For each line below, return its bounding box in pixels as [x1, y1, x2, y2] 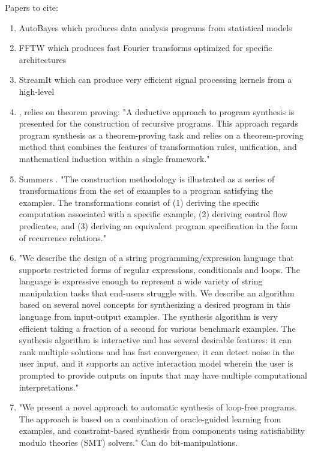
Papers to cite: [5, 1, 58, 13]
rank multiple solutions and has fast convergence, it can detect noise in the [19, 345, 295, 358]
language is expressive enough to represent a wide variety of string [19, 275, 263, 287]
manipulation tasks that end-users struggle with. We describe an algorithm [19, 286, 295, 299]
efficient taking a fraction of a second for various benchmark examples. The [19, 322, 296, 334]
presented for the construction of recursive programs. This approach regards [19, 117, 298, 130]
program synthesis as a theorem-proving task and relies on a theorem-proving [19, 128, 304, 141]
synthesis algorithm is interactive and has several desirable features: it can [19, 334, 292, 346]
